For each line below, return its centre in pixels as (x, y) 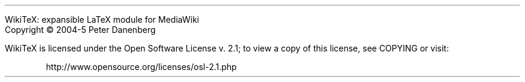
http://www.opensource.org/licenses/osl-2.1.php (141, 67)
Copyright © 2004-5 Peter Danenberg (80, 30)
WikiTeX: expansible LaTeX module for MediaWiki (102, 19)
